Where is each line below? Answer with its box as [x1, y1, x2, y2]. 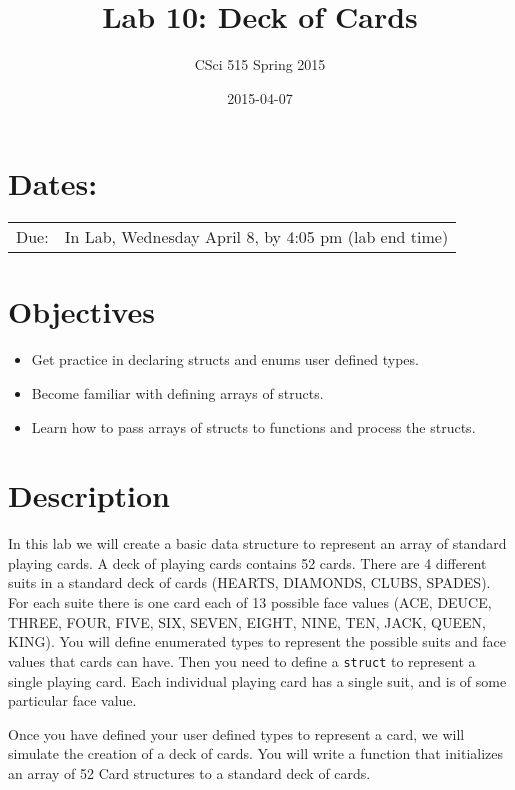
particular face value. [8, 690, 137, 711]
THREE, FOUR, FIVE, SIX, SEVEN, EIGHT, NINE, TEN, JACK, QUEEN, [8, 611, 486, 632]
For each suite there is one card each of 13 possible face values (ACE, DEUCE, [8, 592, 492, 613]
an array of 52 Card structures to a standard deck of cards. [8, 762, 371, 783]
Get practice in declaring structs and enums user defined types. [31, 349, 419, 370]
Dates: [8, 163, 98, 204]
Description [8, 475, 171, 516]
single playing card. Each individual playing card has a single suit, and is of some [8, 670, 507, 691]
